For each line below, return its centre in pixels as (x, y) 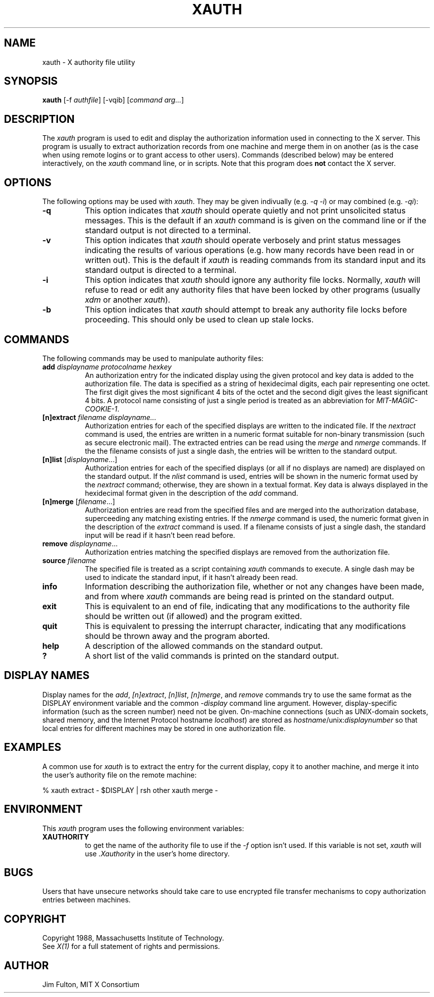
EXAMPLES (33, 747)
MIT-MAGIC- (397, 400)
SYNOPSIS (31, 81)
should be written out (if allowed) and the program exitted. (193, 616)
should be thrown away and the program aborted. (177, 636)
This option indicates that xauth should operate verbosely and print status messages (243, 240)
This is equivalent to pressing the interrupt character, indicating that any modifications (245, 626)
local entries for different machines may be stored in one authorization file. (164, 728)
